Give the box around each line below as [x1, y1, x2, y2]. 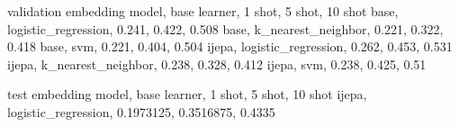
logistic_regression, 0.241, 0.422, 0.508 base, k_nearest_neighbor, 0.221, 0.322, [7, 19, 444, 38]
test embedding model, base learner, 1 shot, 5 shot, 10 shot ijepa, [7, 85, 367, 104]
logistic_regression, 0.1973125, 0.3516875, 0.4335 [7, 102, 275, 121]
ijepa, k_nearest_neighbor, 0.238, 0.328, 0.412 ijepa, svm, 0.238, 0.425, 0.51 [7, 54, 427, 73]
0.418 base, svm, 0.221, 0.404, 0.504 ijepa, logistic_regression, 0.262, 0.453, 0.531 [7, 37, 453, 56]
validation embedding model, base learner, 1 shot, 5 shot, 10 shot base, [7, 2, 399, 20]
